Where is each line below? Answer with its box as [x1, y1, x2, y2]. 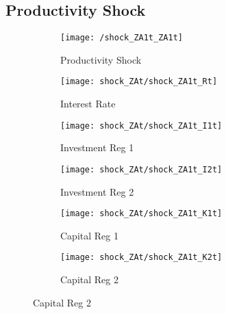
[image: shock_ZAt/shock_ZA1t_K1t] [60, 209, 223, 219]
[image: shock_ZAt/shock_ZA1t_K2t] [60, 252, 223, 263]
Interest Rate [60, 96, 116, 111]
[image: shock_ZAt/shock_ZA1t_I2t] [60, 164, 223, 174]
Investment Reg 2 [60, 184, 134, 198]
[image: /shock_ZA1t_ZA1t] [60, 33, 183, 43]
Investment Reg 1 [60, 140, 134, 155]
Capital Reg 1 [60, 228, 118, 242]
